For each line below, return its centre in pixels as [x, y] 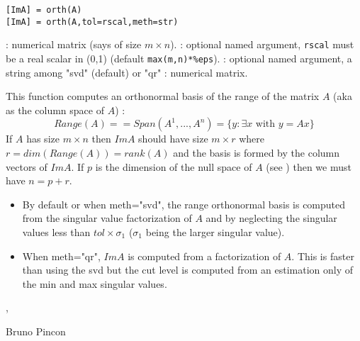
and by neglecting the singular [271, 218]
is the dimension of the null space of [174, 166]
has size [43, 139]
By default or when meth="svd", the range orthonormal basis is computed [184, 204]
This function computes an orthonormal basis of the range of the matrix [163, 96]
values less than [56, 231]
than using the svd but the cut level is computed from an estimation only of [188, 270]
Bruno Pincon [36, 331]
